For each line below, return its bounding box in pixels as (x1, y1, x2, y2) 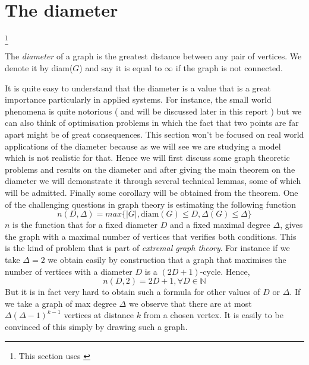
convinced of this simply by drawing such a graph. (5, 320, 188, 332)
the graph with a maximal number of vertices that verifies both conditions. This (5, 230, 297, 242)
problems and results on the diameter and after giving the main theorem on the (5, 163, 295, 175)
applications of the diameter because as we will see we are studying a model (5, 139, 281, 152)
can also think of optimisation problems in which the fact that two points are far (5, 116, 299, 129)
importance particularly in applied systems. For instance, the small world (5, 93, 272, 106)
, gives (280, 218, 303, 231)
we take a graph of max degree (5, 297, 116, 309)
